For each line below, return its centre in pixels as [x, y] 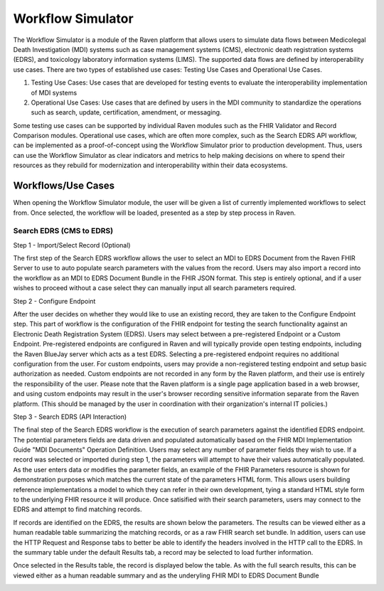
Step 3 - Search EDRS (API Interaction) [70, 417]
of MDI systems [54, 92]
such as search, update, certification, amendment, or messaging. [126, 112]
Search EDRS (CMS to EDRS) [63, 231]
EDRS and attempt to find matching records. [78, 509]
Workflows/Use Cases [64, 186]
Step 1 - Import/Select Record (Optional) [72, 245]
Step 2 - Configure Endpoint [54, 301]
